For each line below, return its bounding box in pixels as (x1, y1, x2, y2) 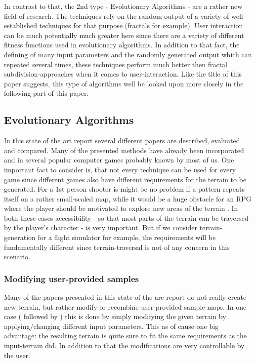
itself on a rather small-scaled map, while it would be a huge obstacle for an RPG (4, 193, 252, 203)
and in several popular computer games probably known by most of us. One (4, 155, 234, 165)
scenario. (4, 251, 31, 262)
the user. (4, 350, 31, 360)
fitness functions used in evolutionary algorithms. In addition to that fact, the (4, 40, 240, 50)
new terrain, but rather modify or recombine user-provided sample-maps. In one (4, 301, 247, 312)
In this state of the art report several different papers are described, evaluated (4, 135, 240, 146)
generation (4, 232, 36, 242)
